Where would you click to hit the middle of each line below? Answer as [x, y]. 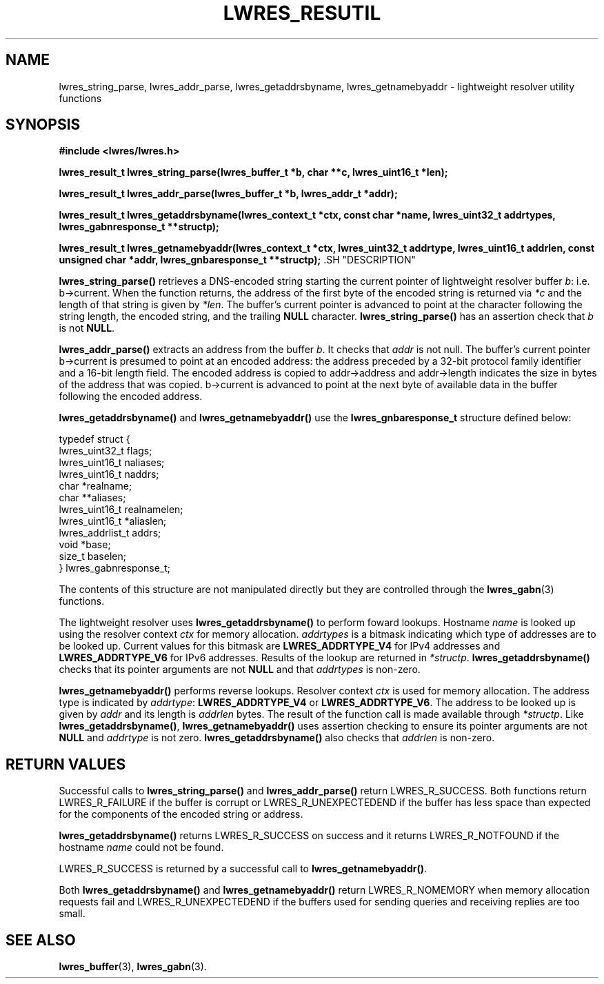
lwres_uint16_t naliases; [112, 463]
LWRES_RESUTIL [302, 13]
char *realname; [95, 486]
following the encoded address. [131, 396]
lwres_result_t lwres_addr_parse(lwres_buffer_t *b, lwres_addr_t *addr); [228, 194]
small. [72, 914]
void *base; [85, 545]
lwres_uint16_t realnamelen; [121, 510]
